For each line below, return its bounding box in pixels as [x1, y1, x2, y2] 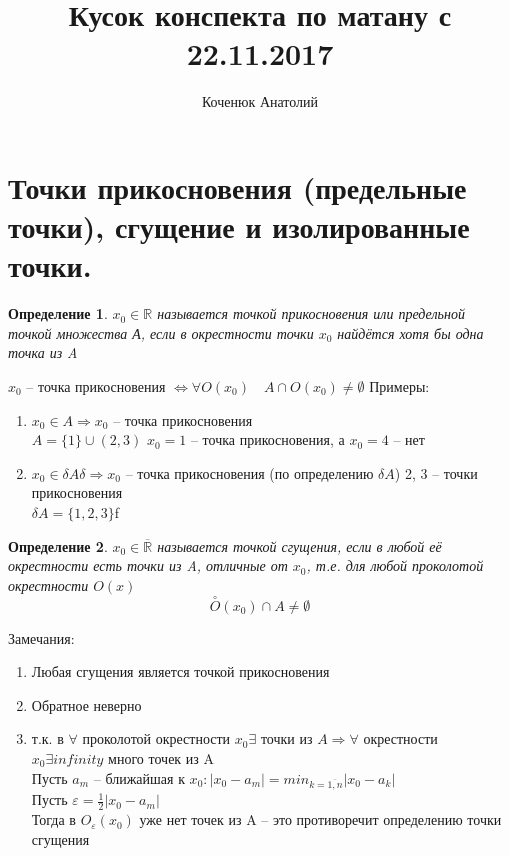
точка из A [8, 342, 78, 363]
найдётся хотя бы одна [337, 322, 484, 343]
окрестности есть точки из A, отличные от [8, 555, 288, 576]
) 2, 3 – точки [394, 462, 478, 483]
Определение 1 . [8, 303, 108, 324]
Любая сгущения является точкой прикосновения [31, 661, 330, 682]
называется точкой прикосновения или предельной [157, 303, 465, 324]
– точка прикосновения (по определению [125, 462, 374, 483]
